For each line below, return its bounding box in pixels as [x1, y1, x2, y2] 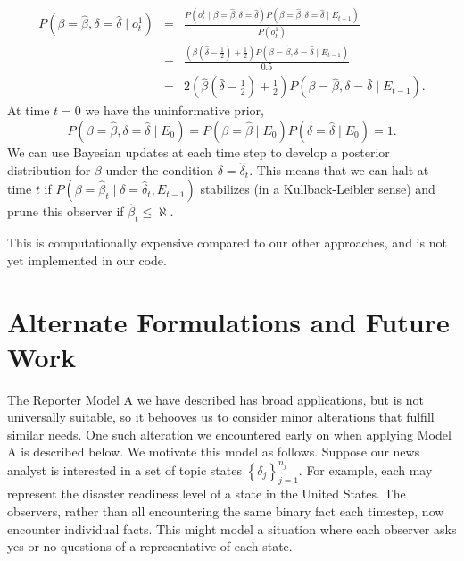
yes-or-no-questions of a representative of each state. [7, 537, 293, 556]
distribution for [7, 160, 91, 179]
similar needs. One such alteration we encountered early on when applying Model [7, 424, 452, 443]
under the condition [105, 160, 214, 179]
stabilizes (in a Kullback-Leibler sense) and [200, 180, 435, 198]
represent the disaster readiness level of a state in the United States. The [7, 484, 406, 503]
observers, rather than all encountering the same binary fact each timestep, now [7, 501, 444, 520]
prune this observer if [7, 202, 124, 221]
